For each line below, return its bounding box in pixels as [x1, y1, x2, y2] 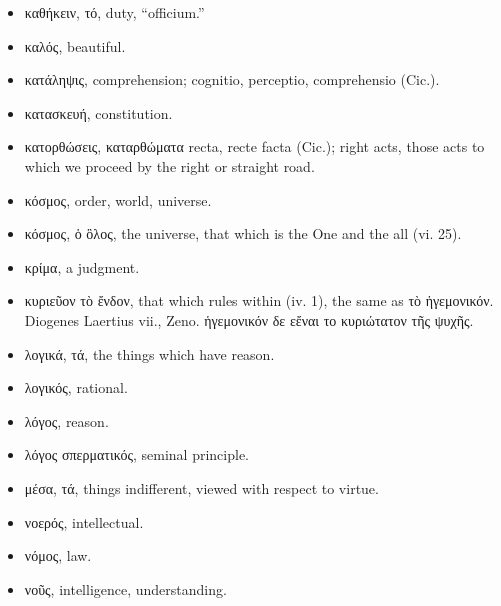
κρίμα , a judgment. [24, 256, 140, 277]
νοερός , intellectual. [24, 511, 144, 532]
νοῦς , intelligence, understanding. [24, 578, 227, 599]
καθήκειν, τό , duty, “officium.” [24, 2, 205, 22]
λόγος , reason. [24, 410, 109, 431]
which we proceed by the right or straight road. [24, 155, 315, 176]
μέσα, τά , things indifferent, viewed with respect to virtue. [24, 477, 379, 498]
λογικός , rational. [24, 377, 128, 398]
